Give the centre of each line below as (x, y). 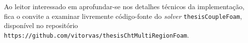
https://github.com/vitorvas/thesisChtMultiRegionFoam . (97, 35)
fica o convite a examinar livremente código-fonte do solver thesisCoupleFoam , (123, 16)
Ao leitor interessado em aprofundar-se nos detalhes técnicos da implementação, (124, 6)
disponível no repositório (41, 25)
